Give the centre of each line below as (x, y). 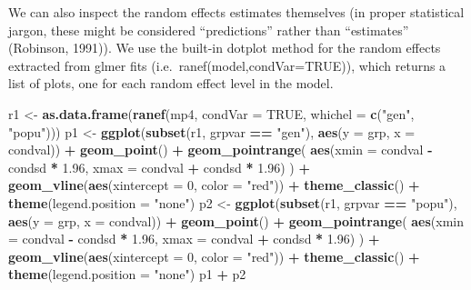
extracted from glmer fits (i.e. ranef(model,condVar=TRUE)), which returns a (227, 65)
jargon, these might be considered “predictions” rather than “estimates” (209, 30)
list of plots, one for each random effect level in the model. (171, 83)
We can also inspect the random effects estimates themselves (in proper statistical (236, 12)
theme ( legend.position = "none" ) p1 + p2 (127, 274)
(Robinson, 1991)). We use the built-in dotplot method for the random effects (225, 48)
